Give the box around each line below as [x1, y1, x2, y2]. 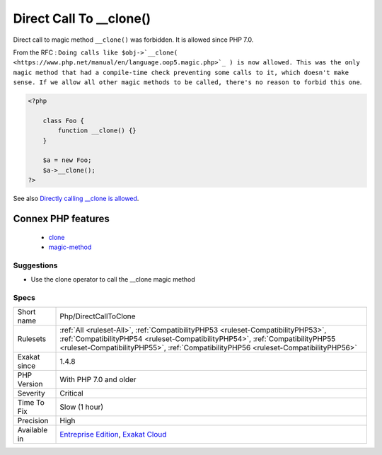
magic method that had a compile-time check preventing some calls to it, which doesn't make [13, 68, 349, 76]
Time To [17, 398, 45, 408]
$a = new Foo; [42, 156, 92, 164]
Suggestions [13, 260, 58, 270]
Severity [17, 388, 45, 398]
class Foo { [42, 117, 85, 125]
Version [17, 379, 43, 389]
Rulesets [17, 334, 46, 344]
